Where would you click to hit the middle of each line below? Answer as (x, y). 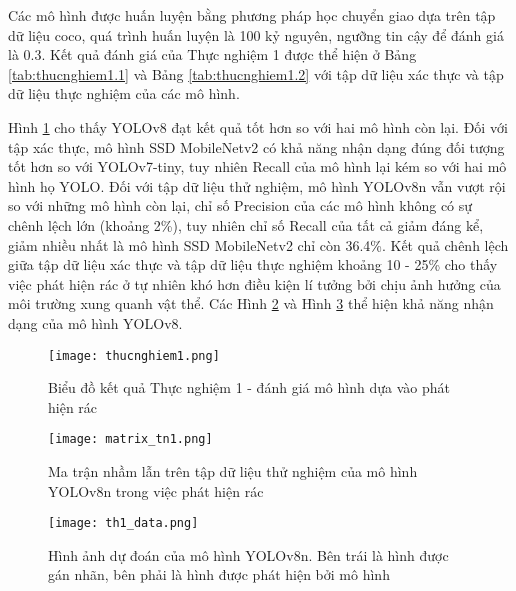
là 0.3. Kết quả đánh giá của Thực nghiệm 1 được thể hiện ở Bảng (212, 54)
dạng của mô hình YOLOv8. (95, 322)
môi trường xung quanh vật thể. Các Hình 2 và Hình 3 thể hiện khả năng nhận (251, 303)
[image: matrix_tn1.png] (130, 439)
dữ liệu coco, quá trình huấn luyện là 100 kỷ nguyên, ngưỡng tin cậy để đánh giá (256, 34)
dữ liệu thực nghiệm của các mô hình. (124, 93)
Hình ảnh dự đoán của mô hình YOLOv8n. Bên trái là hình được (248, 554)
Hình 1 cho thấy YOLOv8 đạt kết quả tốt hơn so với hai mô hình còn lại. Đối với (258, 126)
